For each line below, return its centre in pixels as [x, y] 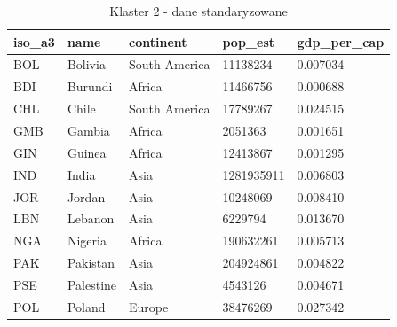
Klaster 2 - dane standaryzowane [198, 11]
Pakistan [91, 263]
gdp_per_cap [341, 41]
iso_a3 [34, 41]
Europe [149, 306]
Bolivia [86, 64]
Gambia [88, 130]
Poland [86, 306]
